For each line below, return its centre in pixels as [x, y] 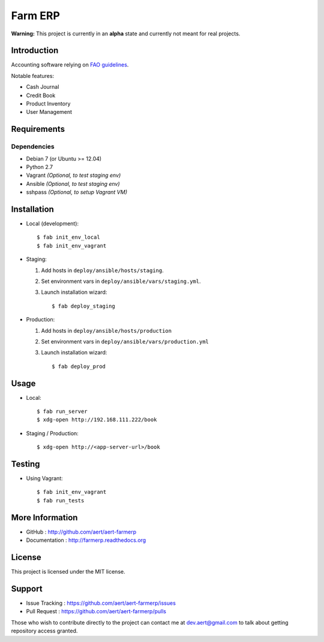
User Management [49, 112]
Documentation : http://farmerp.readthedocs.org [86, 540]
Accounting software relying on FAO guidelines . [70, 65]
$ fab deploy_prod [79, 366]
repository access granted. [44, 631]
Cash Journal [43, 87]
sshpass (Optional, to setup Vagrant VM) [76, 192]
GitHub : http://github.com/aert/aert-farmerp [81, 532]
